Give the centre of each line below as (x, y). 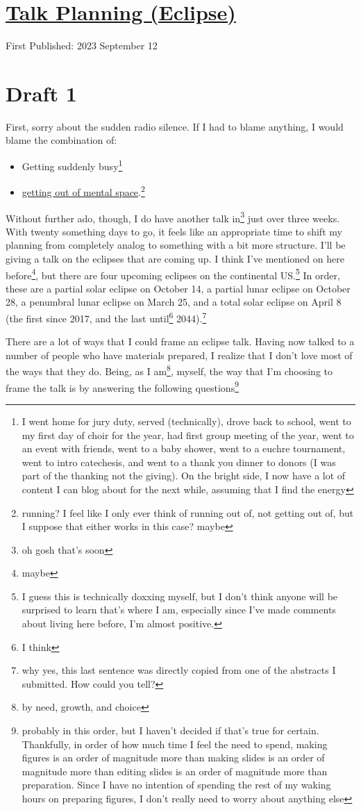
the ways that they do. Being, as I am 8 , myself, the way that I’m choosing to (169, 370)
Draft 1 (41, 93)
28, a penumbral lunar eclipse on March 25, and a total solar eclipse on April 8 (174, 302)
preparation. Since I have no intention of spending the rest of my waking (176, 785)
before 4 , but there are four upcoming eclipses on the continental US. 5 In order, (173, 274)
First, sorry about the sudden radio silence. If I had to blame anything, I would (175, 126)
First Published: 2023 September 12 (82, 46)
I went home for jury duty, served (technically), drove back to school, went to (186, 421)
